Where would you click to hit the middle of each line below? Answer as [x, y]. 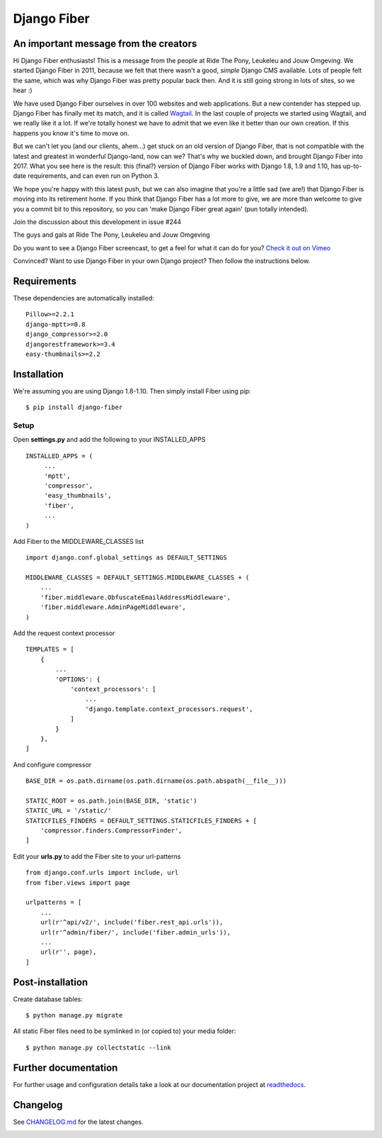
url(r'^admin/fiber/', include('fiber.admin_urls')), [135, 932]
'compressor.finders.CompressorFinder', [111, 831]
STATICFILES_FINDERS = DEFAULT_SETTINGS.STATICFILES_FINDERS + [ [141, 820]
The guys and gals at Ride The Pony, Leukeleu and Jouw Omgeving [111, 235]
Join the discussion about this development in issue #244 [97, 222]
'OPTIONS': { [78, 679]
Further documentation [65, 1067]
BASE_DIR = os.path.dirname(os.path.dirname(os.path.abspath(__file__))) [156, 781]
